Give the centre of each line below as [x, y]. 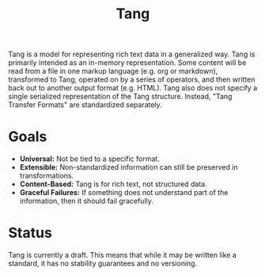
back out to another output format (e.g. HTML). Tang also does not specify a [133, 88]
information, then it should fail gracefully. [87, 201]
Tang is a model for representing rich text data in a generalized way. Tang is [132, 54]
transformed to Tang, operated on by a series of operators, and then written [132, 79]
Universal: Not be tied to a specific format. [89, 159]
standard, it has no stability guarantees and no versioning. [103, 263]
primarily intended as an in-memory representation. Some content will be [127, 63]
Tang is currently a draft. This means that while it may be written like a [123, 255]
